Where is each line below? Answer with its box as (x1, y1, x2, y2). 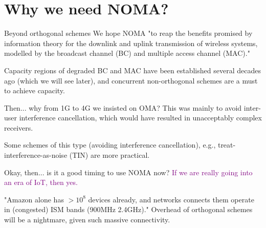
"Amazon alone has (4, 194, 64, 204)
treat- (217, 139, 236, 150)
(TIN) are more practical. (69, 150, 150, 160)
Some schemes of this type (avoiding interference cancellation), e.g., (4, 139, 216, 150)
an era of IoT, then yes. (4, 177, 78, 188)
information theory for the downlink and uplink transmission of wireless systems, (4, 37, 258, 48)
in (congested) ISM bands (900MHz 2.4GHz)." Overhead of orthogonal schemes (4, 204, 253, 215)
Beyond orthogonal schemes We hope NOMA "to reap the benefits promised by (4, 28, 253, 38)
